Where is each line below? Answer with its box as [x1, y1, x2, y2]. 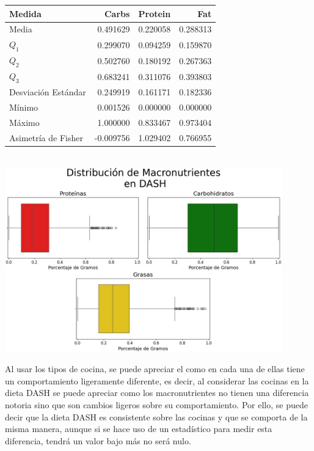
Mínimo [9, 101, 38, 114]
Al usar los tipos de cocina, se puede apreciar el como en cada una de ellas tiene [5, 362, 305, 375]
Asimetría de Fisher [9, 131, 83, 144]
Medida [9, 7, 42, 20]
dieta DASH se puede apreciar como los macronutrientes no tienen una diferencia [5, 386, 309, 399]
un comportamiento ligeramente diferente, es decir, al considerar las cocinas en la [5, 374, 309, 387]
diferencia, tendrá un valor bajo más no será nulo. [5, 434, 191, 447]
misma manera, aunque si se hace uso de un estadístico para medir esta [5, 422, 272, 435]
